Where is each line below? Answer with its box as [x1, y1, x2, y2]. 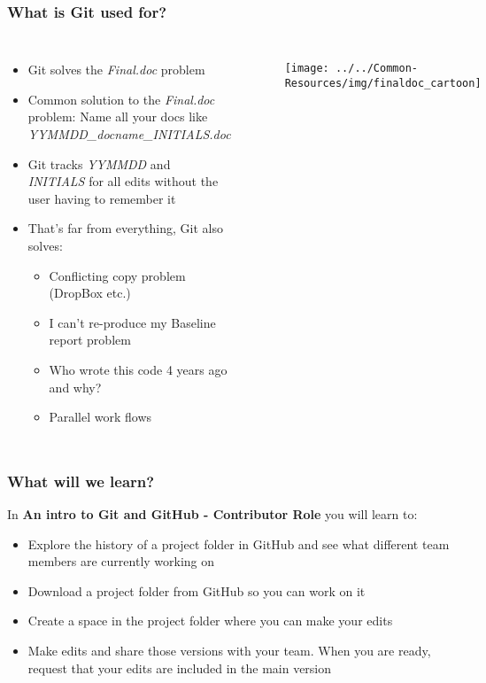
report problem [49, 330, 131, 349]
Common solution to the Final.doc [27, 89, 215, 108]
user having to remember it [27, 189, 176, 207]
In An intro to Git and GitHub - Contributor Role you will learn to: [7, 504, 418, 523]
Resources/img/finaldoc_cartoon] [284, 76, 482, 89]
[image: [284, 62, 329, 75]
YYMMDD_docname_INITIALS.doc [27, 125, 231, 143]
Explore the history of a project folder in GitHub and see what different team [27, 534, 450, 553]
